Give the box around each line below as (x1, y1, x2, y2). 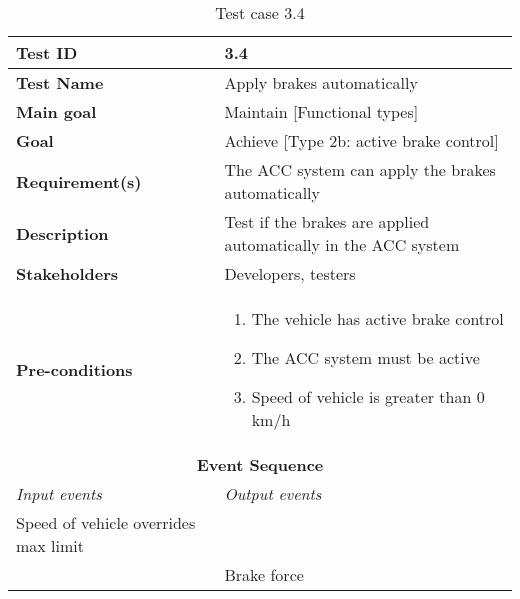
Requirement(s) (16, 169, 142, 193)
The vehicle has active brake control (251, 307, 504, 330)
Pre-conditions (16, 357, 133, 381)
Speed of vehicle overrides (16, 511, 196, 534)
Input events (16, 482, 102, 505)
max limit (16, 534, 85, 557)
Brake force (224, 563, 304, 586)
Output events (224, 482, 322, 505)
